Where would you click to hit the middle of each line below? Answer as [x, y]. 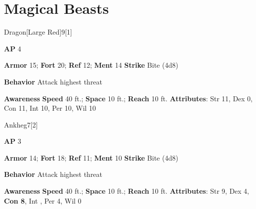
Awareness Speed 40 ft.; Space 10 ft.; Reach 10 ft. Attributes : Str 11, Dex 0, [128, 98]
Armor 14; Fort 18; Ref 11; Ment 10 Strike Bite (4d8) [91, 157]
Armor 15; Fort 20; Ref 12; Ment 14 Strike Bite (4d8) [91, 65]
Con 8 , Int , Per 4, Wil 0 [43, 200]
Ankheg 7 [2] [21, 124]
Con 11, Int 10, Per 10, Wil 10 [50, 108]
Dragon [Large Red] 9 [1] [38, 32]
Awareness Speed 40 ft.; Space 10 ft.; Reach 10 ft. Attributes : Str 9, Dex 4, [127, 191]
